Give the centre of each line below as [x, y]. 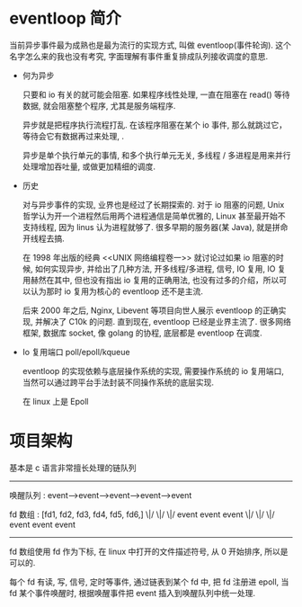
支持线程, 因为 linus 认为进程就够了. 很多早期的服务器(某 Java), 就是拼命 [155, 227]
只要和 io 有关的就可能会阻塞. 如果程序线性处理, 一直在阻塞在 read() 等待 [156, 94]
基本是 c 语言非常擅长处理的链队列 [73, 468]
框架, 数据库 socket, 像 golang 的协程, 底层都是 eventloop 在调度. [142, 333]
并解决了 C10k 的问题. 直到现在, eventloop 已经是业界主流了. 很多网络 [163, 321]
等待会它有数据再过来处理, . [73, 136]
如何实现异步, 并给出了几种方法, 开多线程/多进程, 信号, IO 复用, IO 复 [160, 268]
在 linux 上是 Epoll [55, 401]
